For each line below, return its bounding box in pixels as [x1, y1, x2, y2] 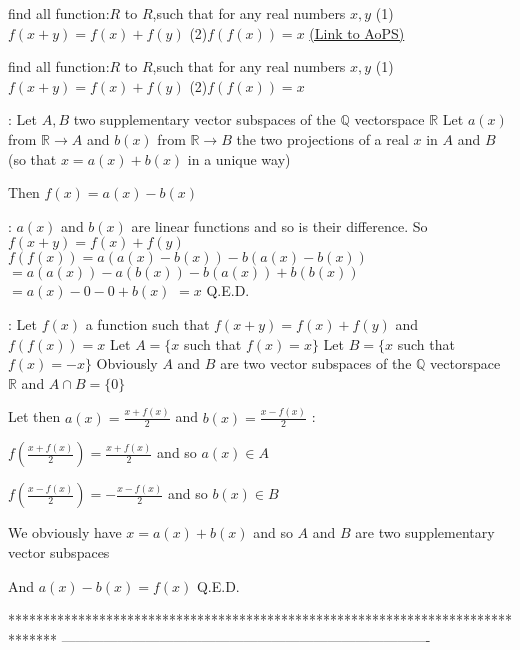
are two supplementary [355, 522, 495, 543]
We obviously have [8, 522, 122, 543]
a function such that [85, 313, 210, 334]
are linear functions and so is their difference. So [131, 215, 428, 236]
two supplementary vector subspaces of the [73, 109, 336, 130]
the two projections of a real [236, 128, 409, 149]
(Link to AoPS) [309, 22, 405, 43]
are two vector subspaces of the [220, 353, 412, 374]
